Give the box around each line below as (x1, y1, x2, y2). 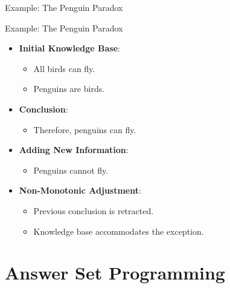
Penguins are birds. (33, 82, 105, 95)
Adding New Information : (19, 143, 129, 156)
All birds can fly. (33, 62, 95, 74)
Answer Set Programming (5, 260, 225, 285)
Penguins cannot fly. (33, 163, 109, 176)
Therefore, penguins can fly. (33, 123, 136, 136)
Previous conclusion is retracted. (33, 204, 154, 217)
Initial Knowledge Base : (19, 42, 120, 54)
